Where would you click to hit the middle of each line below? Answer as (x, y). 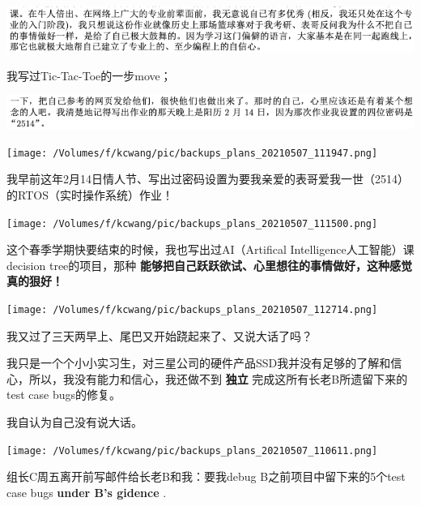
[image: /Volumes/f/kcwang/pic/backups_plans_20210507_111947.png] (192, 153)
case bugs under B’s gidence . (87, 492)
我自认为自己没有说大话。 (74, 422)
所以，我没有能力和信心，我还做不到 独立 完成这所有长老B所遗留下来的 (218, 378)
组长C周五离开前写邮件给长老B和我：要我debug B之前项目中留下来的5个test (206, 476)
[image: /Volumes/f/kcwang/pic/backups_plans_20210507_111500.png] (192, 223)
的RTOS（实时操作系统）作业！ (90, 194)
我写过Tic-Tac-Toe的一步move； (89, 75)
